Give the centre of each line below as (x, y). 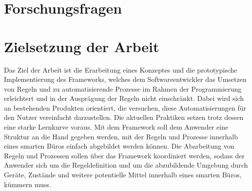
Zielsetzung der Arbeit (82, 46)
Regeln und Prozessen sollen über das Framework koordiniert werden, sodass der (124, 155)
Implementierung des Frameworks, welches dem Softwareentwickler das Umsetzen (125, 79)
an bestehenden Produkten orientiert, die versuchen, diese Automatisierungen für (125, 107)
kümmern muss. (28, 184)
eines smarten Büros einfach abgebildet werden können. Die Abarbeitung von (119, 146)
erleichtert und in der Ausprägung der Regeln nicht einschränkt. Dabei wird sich (124, 98)
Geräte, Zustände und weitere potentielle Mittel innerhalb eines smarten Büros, (123, 175)
